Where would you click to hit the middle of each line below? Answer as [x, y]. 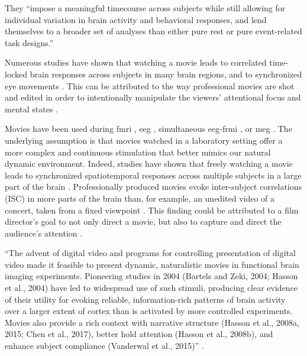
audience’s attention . [44, 233]
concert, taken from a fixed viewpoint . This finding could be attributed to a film [152, 210]
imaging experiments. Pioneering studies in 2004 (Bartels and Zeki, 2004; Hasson [151, 276]
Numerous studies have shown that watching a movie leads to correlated [136, 62]
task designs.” [29, 42]
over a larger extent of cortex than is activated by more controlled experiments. [149, 311]
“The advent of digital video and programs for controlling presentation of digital [150, 253]
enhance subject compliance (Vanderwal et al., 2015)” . [104, 346]
